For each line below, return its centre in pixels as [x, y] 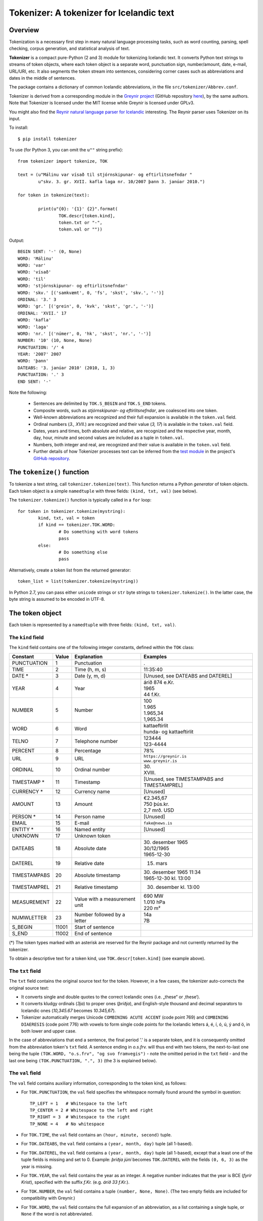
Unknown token [92, 836]
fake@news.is [158, 823]
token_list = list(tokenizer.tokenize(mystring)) [78, 581]
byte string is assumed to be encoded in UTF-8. [57, 599]
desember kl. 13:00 [178, 887]
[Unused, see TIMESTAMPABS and [183, 779]
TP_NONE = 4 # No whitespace [67, 1124]
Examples [155, 657]
